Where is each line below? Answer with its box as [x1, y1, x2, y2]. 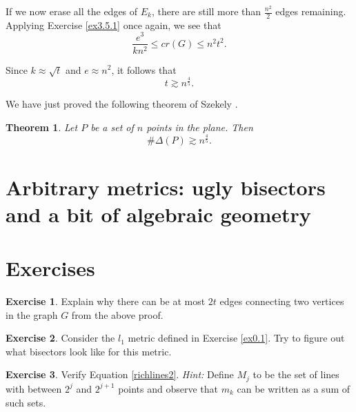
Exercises [6, 254, 95, 282]
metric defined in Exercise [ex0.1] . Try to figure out [128, 331, 345, 345]
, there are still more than [151, 4, 261, 18]
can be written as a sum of [237, 381, 350, 395]
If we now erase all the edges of [6, 4, 138, 18]
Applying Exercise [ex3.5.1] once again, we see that [6, 17, 221, 32]
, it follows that [111, 62, 177, 77]
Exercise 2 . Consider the [6, 331, 115, 345]
